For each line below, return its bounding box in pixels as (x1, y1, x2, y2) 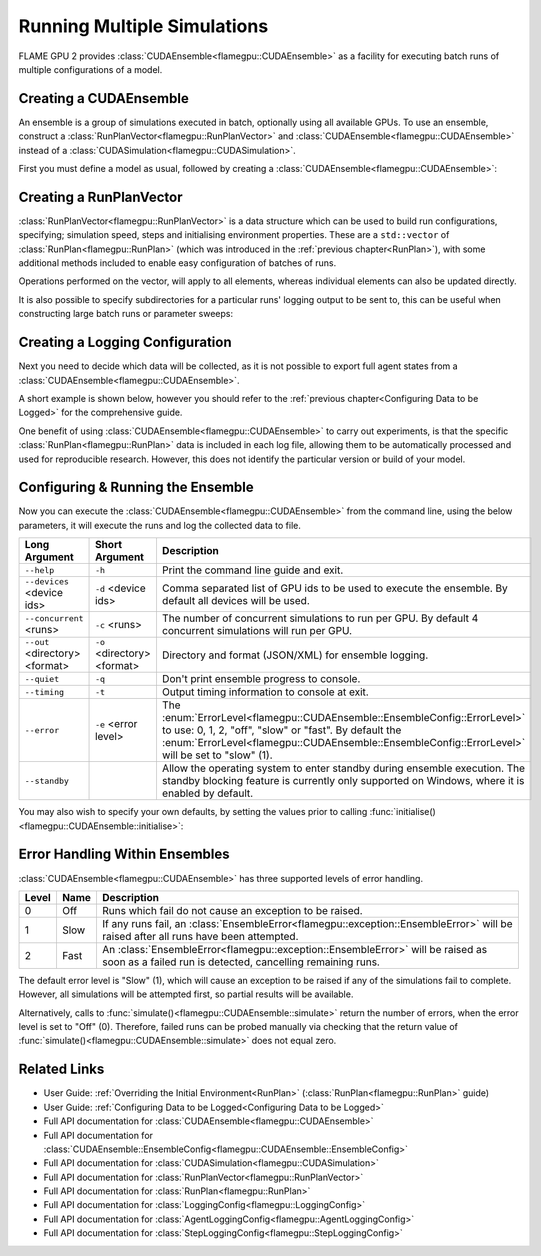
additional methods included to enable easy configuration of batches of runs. (18, 257, 337, 269)
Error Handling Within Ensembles (18, 846, 230, 863)
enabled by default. (161, 786, 254, 800)
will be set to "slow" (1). (161, 748, 274, 762)
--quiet (24, 673, 60, 684)
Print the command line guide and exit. (161, 563, 344, 577)
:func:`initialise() (369, 806, 437, 818)
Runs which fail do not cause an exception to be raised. (101, 903, 364, 917)
